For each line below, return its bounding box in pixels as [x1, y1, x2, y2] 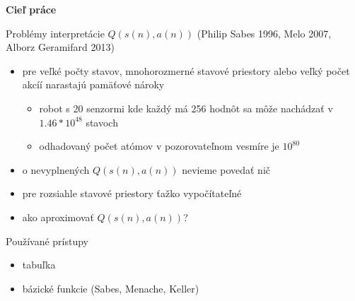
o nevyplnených [22, 162, 90, 177]
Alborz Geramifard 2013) [6, 40, 115, 54]
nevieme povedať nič [182, 162, 270, 177]
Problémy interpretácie [6, 25, 105, 40]
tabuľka [22, 257, 56, 272]
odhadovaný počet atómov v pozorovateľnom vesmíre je [39, 138, 279, 153]
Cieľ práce [6, 2, 57, 16]
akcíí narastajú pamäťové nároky [22, 77, 165, 92]
